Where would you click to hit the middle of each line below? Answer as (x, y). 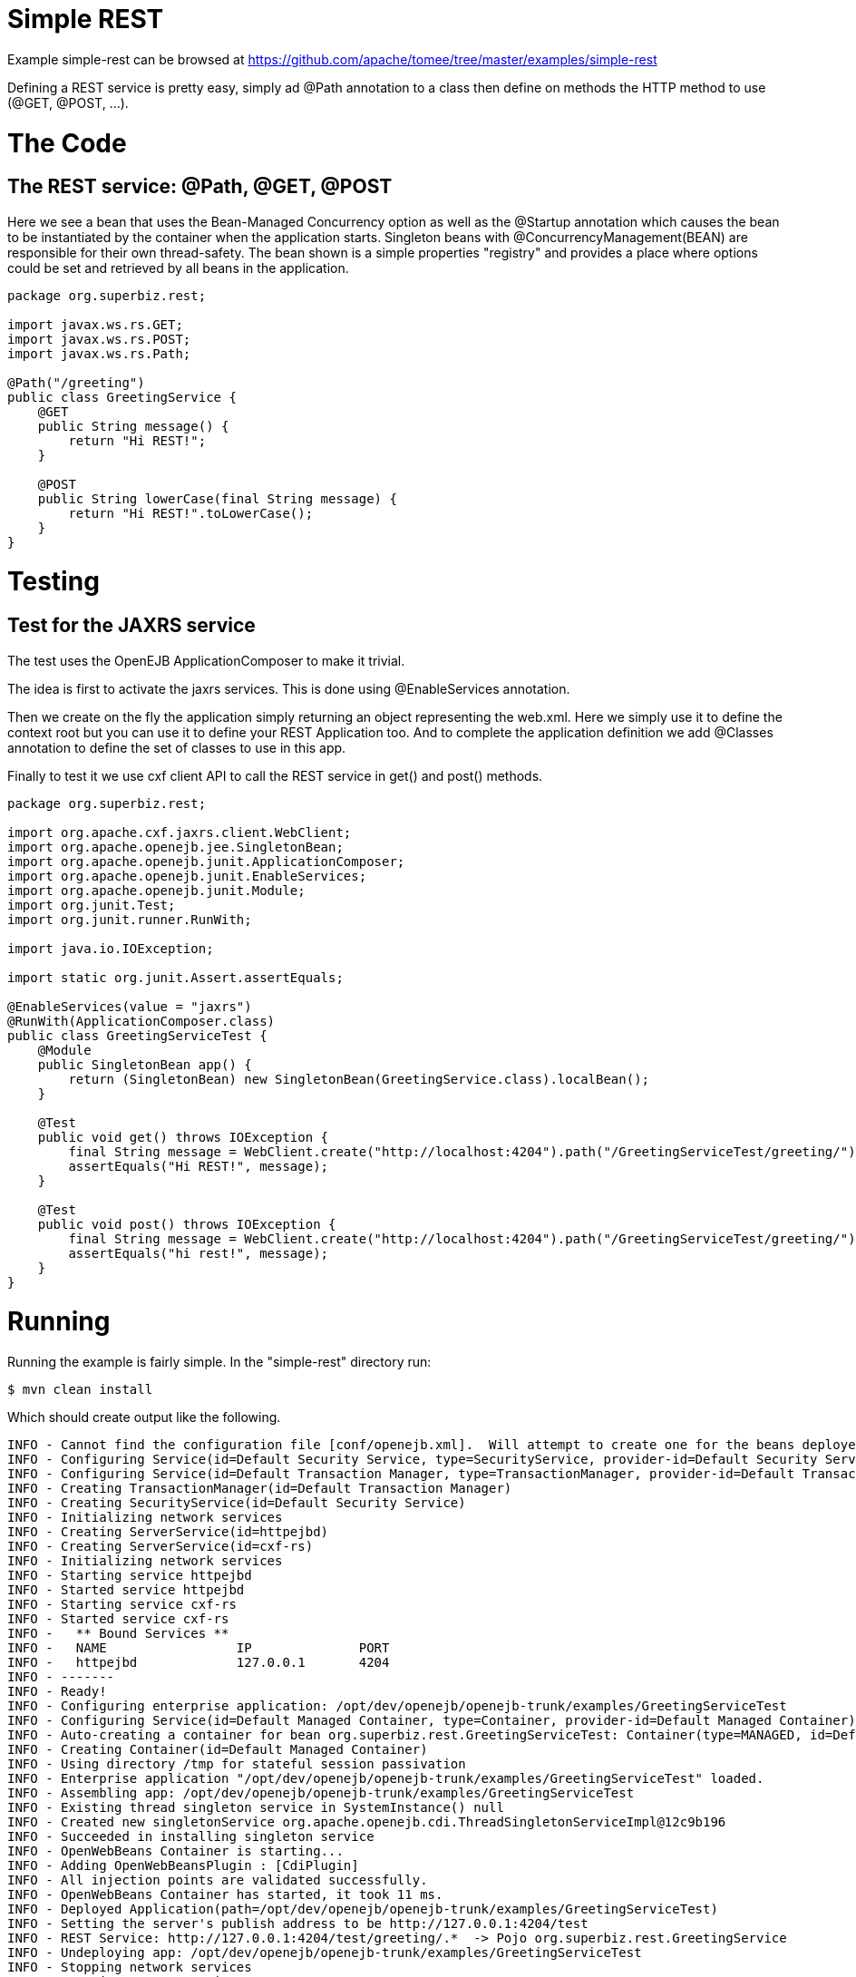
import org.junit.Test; (92, 905)
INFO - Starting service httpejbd (130, 1576)
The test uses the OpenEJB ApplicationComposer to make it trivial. (206, 660)
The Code (67, 143)
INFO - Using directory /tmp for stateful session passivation (237, 1764)
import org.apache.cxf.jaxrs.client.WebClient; (180, 832)
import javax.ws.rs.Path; (99, 353)
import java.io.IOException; (111, 948)
